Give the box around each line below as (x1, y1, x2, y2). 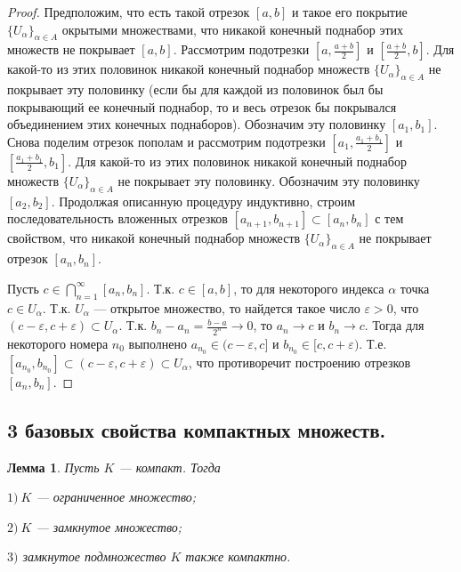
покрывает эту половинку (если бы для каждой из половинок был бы (7, 80, 384, 99)
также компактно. (185, 547, 291, 566)
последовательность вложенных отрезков (7, 209, 228, 228)
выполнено (128, 334, 188, 353)
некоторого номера (7, 334, 109, 353)
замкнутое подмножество (22, 547, 166, 566)
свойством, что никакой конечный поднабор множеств (7, 229, 301, 247)
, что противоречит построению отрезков (188, 352, 411, 371)
